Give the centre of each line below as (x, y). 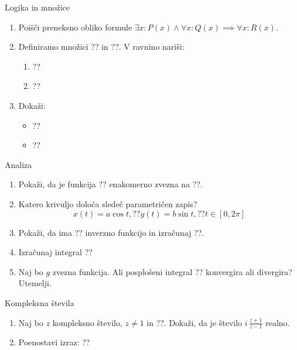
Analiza (18, 164)
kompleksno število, (87, 322)
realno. (278, 322)
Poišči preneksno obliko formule (75, 27)
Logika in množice (37, 7)
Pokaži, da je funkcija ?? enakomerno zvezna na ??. (110, 184)
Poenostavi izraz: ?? (54, 342)
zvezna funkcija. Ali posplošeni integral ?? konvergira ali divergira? (172, 271)
